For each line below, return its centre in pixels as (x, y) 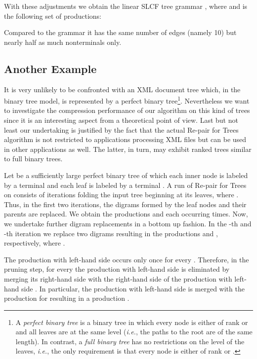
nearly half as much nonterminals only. (63, 42)
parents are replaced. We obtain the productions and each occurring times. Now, (126, 214)
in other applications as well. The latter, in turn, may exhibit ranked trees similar (128, 149)
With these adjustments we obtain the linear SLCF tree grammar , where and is (126, 6)
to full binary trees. (33, 159)
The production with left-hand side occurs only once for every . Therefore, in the (127, 259)
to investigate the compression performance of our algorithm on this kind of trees (127, 110)
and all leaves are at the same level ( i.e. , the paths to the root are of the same (134, 332)
